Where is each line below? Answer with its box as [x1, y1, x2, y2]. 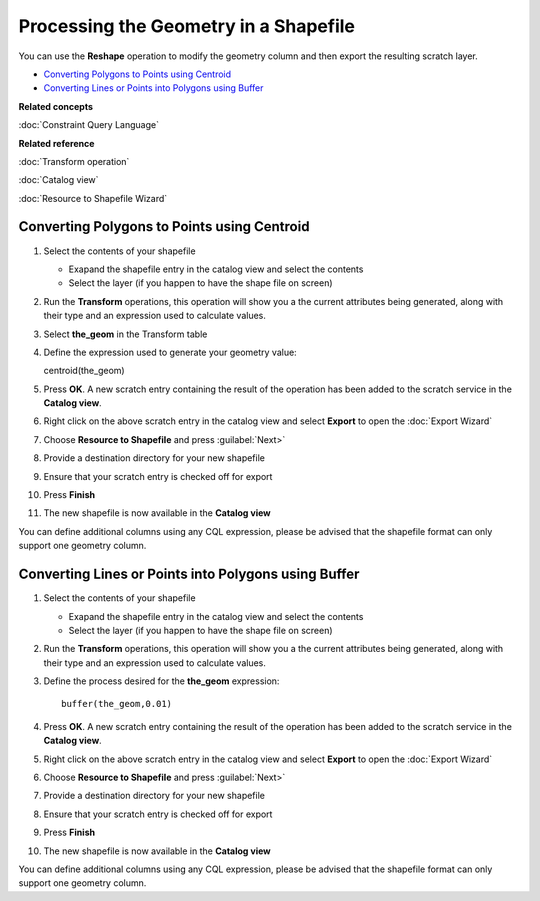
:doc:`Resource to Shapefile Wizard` [18, 192, 168, 204]
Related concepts [18, 100, 94, 112]
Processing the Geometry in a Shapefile [18, 15, 355, 37]
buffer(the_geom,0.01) [61, 698, 173, 710]
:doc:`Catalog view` [18, 174, 99, 186]
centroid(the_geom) [43, 365, 125, 377]
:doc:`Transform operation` [18, 155, 130, 167]
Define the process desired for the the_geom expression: [43, 675, 280, 687]
